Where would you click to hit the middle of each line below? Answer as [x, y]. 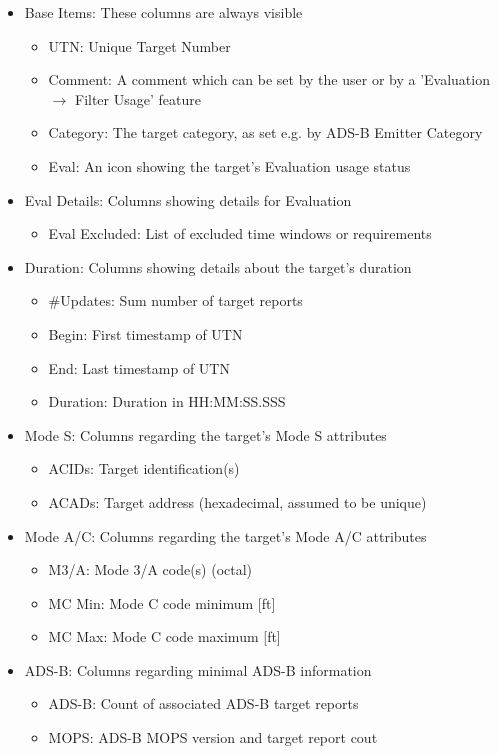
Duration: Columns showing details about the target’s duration [218, 266]
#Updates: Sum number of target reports [175, 300]
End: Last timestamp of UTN [139, 367]
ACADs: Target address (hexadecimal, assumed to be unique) [237, 501]
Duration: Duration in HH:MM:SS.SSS [167, 401]
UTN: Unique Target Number [139, 45]
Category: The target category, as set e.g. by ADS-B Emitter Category [265, 132]
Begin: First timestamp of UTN [145, 333]
